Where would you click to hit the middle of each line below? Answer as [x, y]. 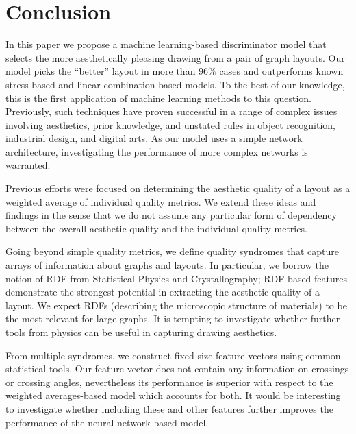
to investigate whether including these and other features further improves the [169, 408]
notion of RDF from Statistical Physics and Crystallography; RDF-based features [177, 278]
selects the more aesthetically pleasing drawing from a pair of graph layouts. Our [175, 57]
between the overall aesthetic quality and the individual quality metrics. [156, 228]
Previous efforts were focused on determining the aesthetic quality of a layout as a [178, 188]
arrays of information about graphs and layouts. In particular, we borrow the [167, 265]
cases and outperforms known [281, 71]
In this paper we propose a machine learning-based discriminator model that [166, 44]
